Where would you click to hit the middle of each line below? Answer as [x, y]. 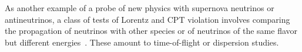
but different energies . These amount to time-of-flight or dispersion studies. [142, 42]
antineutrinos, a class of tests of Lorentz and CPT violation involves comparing [147, 19]
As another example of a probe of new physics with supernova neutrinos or [140, 8]
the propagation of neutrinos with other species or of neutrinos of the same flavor [151, 31]
